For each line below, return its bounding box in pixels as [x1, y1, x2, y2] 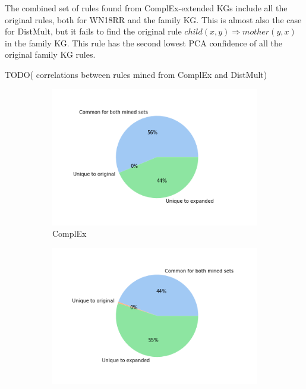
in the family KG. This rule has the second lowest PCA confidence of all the [5, 36, 282, 49]
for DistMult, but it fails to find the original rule [5, 25, 182, 37]
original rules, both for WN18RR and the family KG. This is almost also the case [5, 13, 302, 26]
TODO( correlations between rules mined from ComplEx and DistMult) [5, 68, 267, 80]
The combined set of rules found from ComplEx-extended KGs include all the [5, 2, 288, 14]
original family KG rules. [5, 48, 96, 61]
